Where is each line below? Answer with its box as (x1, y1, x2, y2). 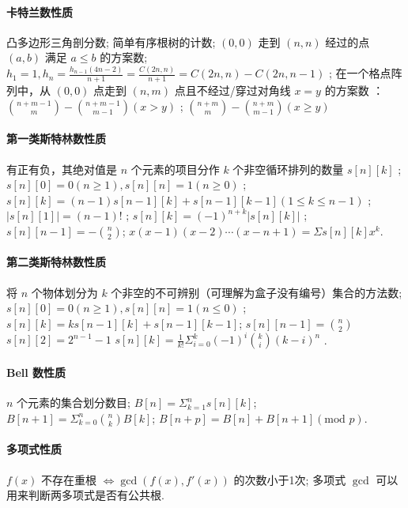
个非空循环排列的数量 (232, 160, 344, 177)
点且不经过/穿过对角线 (174, 82, 291, 99)
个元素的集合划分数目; (17, 394, 130, 411)
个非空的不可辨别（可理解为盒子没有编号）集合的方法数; (111, 284, 402, 300)
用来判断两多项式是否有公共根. (6, 487, 164, 503)
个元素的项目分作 (130, 160, 220, 177)
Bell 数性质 (6, 363, 66, 380)
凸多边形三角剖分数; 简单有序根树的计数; (6, 33, 216, 50)
